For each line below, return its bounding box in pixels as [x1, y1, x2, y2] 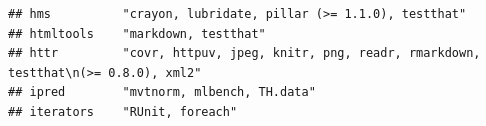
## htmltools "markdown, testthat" [8, 26, 266, 41]
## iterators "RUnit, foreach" [8, 104, 238, 119]
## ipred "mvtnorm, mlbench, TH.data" [8, 85, 316, 100]
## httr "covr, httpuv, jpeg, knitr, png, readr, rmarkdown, [8, 46, 481, 61]
